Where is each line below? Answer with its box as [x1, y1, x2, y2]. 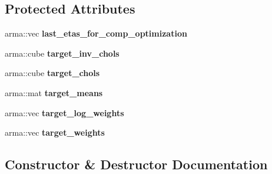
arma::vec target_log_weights [5, 106, 124, 119]
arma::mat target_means [5, 86, 103, 99]
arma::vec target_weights [5, 126, 105, 139]
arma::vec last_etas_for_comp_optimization [5, 27, 187, 40]
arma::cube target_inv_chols [5, 47, 120, 59]
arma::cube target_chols [5, 67, 100, 79]
